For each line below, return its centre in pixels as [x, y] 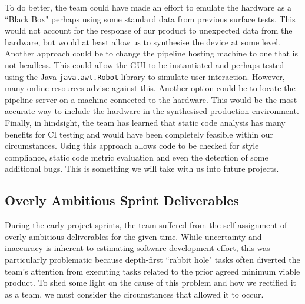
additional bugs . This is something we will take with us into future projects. [142, 168]
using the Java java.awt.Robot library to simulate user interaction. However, [145, 76]
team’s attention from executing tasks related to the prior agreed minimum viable [152, 271]
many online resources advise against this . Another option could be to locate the [150, 88]
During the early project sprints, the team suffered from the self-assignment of [146, 225]
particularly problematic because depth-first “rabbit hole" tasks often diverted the [152, 259]
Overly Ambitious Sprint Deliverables [122, 200]
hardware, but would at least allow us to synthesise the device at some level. [142, 41]
